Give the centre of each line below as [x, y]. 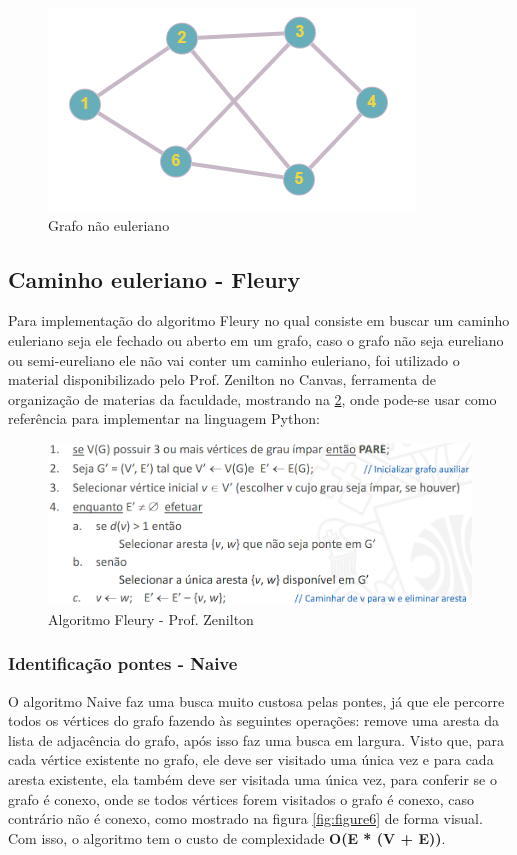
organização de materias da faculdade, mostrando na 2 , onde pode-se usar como [252, 398]
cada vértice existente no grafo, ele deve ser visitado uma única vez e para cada [251, 759]
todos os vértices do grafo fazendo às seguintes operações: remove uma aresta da [254, 720]
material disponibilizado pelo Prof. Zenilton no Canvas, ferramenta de [222, 379]
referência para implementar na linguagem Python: [164, 418]
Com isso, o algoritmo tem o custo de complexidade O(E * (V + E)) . [227, 837]
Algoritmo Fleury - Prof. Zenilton [151, 618]
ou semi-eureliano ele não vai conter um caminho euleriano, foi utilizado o [234, 359]
